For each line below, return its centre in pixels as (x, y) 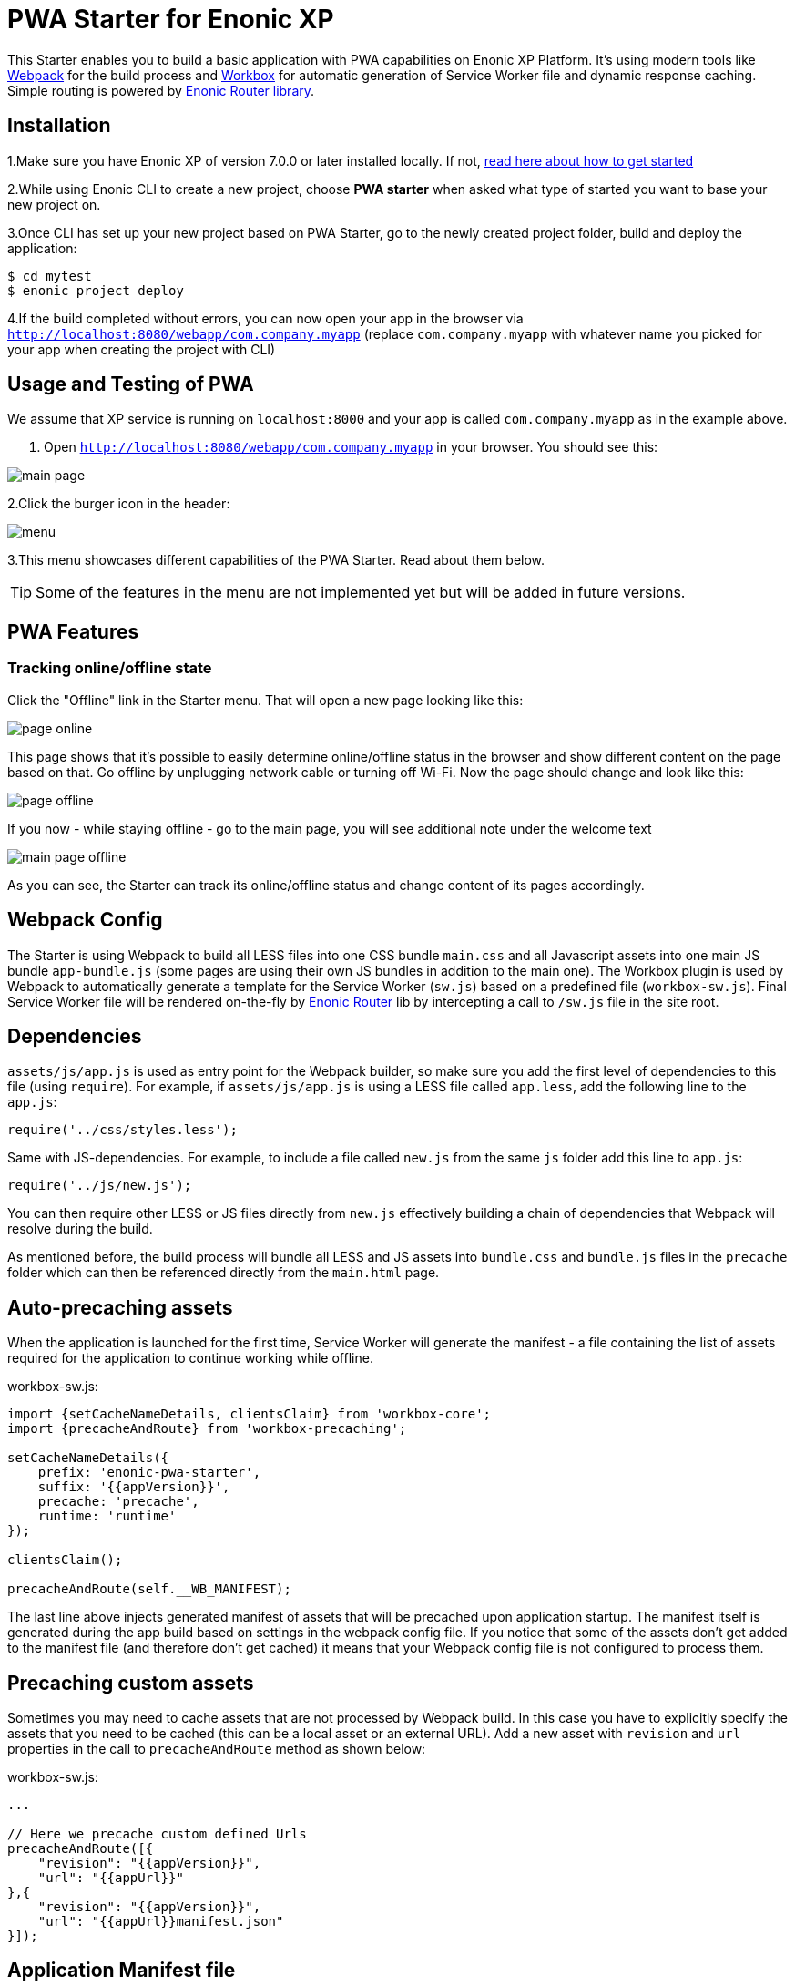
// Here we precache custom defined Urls (157, 1834)
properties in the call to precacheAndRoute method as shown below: (217, 1749)
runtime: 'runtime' (107, 1516)
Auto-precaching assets (120, 1307)
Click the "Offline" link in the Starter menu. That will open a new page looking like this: (265, 700)
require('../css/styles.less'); (122, 1130)
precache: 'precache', (118, 1502)
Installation (59, 126)
